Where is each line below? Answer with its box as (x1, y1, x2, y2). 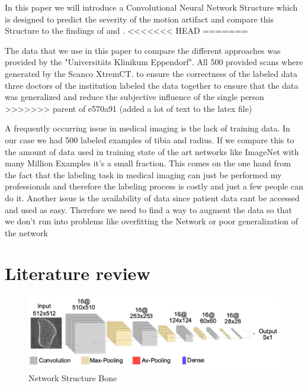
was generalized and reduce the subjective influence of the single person (5, 91, 264, 103)
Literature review (5, 261, 150, 285)
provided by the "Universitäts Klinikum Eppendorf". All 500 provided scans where (5, 56, 303, 68)
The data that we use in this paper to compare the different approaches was (5, 44, 281, 56)
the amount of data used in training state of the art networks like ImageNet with (5, 145, 299, 157)
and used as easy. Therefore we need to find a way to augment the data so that (5, 203, 292, 215)
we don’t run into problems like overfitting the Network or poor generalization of (5, 215, 299, 227)
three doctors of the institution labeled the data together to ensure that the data (5, 79, 299, 91)
